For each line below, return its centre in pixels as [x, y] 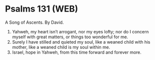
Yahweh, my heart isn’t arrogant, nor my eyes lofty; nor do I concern [80, 31]
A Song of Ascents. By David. [34, 22]
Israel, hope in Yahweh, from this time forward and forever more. [77, 52]
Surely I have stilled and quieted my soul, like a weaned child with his [81, 42]
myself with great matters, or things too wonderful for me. [70, 37]
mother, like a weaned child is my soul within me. [61, 47]
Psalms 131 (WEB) [42, 9]
